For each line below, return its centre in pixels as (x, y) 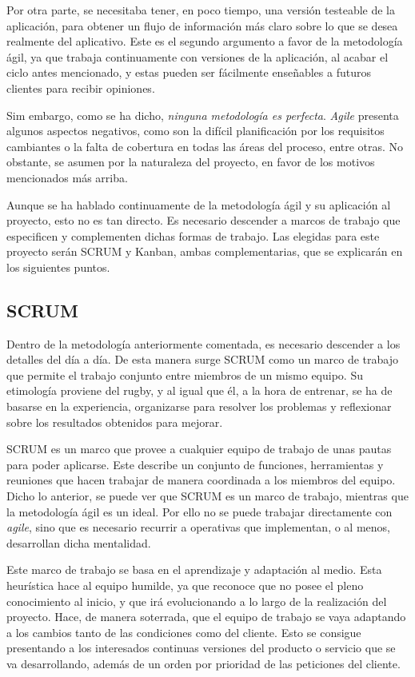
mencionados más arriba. (67, 177)
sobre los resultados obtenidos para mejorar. (115, 422)
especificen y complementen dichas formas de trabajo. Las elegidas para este (193, 235)
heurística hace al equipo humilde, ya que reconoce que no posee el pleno (185, 585)
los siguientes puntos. (58, 267)
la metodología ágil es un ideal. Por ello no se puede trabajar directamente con (200, 511)
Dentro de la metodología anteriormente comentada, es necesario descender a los (204, 343)
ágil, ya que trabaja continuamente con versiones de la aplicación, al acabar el (198, 56)
